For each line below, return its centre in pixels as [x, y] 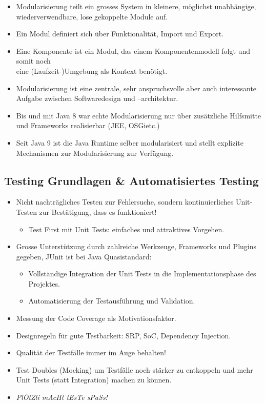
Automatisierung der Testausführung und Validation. [112, 301]
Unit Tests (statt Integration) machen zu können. [94, 380]
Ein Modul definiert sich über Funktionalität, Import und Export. [120, 34]
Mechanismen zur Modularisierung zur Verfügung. [95, 153]
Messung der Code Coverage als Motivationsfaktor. [96, 318]
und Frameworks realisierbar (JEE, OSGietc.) [88, 125]
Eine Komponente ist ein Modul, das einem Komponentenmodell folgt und [133, 50]
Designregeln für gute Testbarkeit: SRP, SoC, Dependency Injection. [124, 335]
